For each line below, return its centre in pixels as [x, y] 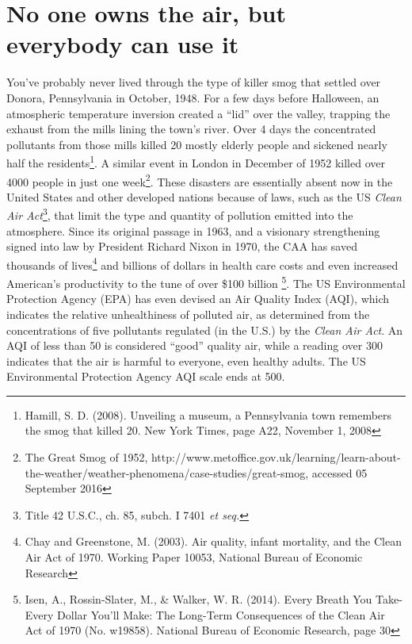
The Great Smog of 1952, [86, 457]
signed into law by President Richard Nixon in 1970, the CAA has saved [182, 246]
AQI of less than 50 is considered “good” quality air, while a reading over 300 [195, 345]
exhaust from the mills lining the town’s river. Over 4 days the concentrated [191, 129]
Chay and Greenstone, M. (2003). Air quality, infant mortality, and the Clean [213, 541]
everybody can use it [123, 44]
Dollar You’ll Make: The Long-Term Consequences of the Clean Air [221, 614]
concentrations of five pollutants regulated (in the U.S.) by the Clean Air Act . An [205, 330]
